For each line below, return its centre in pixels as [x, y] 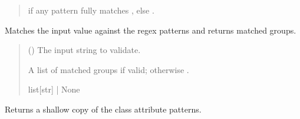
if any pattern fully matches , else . [91, 10]
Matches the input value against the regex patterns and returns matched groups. [151, 30]
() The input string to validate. [84, 50]
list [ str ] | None [54, 89]
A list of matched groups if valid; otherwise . [108, 69]
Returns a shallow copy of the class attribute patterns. [103, 109]
